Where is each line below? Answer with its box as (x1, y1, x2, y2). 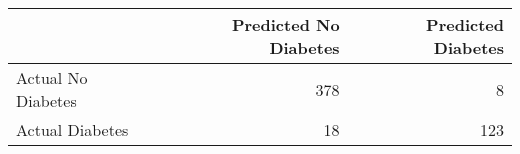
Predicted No (231, 13, 340, 36)
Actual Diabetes (16, 118, 129, 141)
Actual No (16, 66, 88, 89)
